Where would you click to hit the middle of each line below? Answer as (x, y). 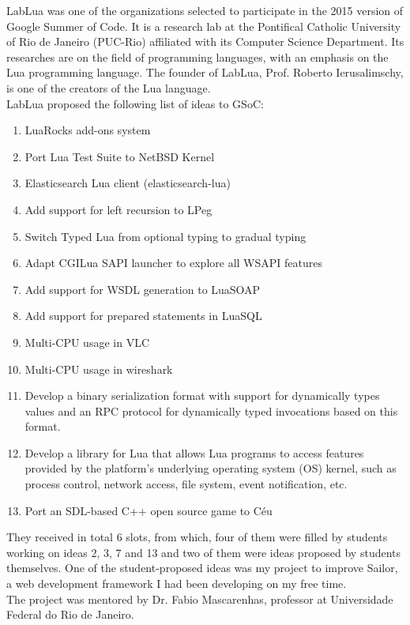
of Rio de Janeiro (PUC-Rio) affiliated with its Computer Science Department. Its (205, 41)
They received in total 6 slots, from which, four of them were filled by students (197, 537)
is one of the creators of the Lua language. (109, 87)
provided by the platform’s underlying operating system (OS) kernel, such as (211, 468)
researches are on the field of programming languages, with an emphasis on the (197, 56)
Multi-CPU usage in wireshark (99, 369)
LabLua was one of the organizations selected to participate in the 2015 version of (205, 10)
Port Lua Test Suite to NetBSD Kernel (120, 156)
